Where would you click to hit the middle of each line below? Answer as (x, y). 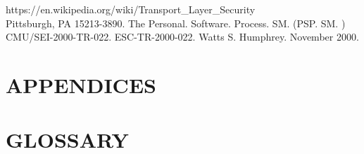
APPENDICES (81, 84)
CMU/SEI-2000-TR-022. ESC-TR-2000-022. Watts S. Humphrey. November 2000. (182, 37)
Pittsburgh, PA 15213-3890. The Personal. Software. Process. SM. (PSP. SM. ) (176, 23)
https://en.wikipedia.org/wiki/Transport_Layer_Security (131, 9)
